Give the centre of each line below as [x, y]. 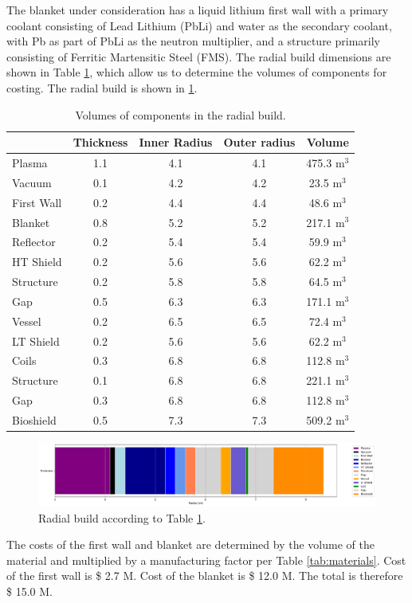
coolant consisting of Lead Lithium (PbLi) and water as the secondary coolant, [199, 25]
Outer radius [259, 142]
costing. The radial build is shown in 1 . [102, 87]
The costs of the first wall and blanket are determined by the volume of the [190, 544]
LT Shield [36, 341]
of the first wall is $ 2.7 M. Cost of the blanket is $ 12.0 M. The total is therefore [205, 576]
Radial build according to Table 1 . [122, 517]
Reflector [34, 242]
